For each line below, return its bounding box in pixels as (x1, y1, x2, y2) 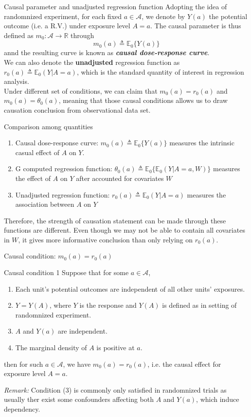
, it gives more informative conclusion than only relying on (18, 234, 193, 244)
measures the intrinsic (169, 138, 234, 148)
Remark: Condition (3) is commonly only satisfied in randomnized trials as (4, 384, 227, 395)
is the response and (79, 300, 137, 310)
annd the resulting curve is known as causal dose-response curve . (4, 47, 210, 58)
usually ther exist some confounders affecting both (4, 394, 154, 404)
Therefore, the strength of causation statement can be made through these (4, 215, 226, 225)
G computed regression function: (15, 163, 112, 174)
